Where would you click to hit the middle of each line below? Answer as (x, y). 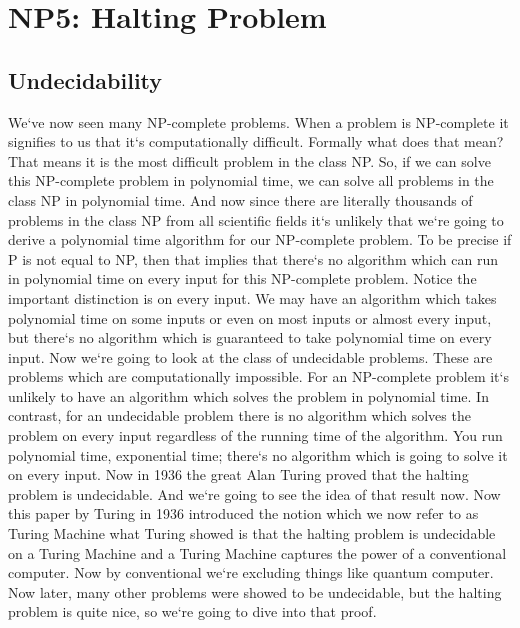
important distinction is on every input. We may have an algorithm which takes (252, 297)
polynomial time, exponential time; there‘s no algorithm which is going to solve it (258, 454)
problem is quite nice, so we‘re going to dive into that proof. (192, 611)
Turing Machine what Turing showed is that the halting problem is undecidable (252, 533)
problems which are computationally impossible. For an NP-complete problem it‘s (258, 376)
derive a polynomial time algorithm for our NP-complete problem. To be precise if (260, 239)
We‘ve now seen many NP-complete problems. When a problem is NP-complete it (258, 121)
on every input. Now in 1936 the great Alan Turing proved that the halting (238, 474)
